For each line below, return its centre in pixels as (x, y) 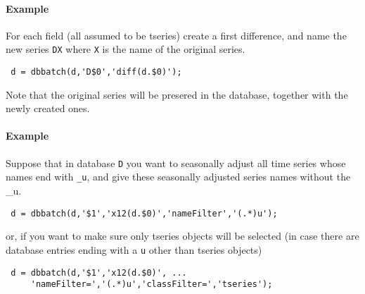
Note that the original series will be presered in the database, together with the (177, 94)
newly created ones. (48, 108)
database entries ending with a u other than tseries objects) (134, 249)
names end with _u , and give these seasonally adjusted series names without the (178, 177)
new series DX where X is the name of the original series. (126, 49)
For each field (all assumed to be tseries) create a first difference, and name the (176, 35)
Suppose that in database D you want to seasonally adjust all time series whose (176, 163)
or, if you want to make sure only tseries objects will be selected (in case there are (182, 236)
